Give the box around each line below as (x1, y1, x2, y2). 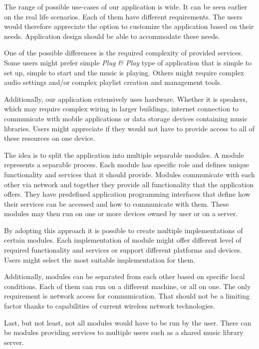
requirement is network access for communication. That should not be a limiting (4, 291, 250, 301)
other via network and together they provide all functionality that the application (4, 179, 254, 189)
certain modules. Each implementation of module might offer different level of (4, 235, 242, 245)
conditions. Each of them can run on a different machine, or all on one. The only (4, 281, 251, 291)
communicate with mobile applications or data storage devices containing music (4, 113, 248, 123)
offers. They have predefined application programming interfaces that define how (4, 189, 251, 199)
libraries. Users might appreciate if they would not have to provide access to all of (4, 123, 255, 133)
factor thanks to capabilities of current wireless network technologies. (4, 301, 215, 311)
